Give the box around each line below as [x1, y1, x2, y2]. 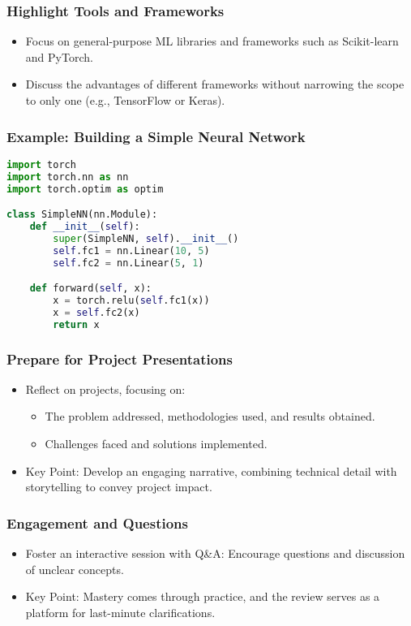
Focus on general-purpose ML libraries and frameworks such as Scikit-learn [25, 32, 399, 50]
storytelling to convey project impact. [25, 478, 212, 495]
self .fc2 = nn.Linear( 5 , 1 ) [53, 257, 204, 269]
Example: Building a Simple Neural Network [6, 126, 306, 146]
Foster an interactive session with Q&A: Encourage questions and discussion [25, 545, 405, 562]
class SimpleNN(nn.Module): [6, 209, 158, 221]
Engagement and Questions [6, 512, 188, 533]
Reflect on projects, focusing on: [25, 380, 186, 397]
